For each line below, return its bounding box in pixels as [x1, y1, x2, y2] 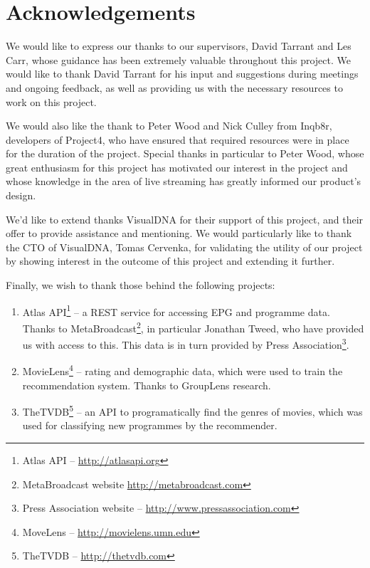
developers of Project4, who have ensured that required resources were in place [6, 132, 349, 147]
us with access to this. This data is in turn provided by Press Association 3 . [22, 335, 349, 352]
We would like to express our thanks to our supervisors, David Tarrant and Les [6, 38, 351, 53]
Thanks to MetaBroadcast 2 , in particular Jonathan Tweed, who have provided [22, 318, 364, 335]
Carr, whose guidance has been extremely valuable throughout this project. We [6, 52, 351, 67]
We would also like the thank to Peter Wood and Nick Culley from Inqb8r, [6, 118, 332, 133]
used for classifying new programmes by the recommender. [22, 418, 277, 433]
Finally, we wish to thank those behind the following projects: [6, 278, 275, 293]
